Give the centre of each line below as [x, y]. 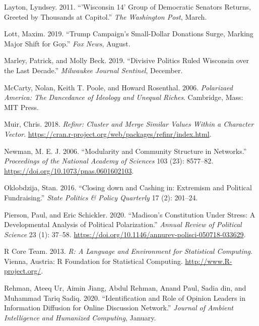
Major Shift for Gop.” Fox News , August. [67, 43]
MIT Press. [21, 107]
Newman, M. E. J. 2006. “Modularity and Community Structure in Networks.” [125, 151]
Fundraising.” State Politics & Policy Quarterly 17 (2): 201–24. [101, 197]
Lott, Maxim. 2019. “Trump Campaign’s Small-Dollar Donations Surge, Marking [129, 34]
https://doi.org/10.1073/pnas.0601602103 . [69, 170]
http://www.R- [209, 261]
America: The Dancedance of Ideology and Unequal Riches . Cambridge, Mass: [124, 97]
